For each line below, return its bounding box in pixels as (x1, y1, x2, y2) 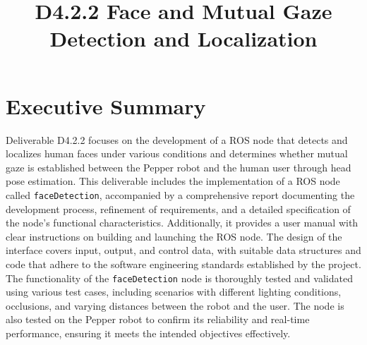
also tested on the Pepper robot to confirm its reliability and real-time (6, 312, 310, 327)
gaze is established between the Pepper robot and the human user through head (6, 159, 351, 174)
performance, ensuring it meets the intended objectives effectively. (6, 325, 291, 340)
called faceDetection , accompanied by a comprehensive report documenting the (6, 187, 355, 202)
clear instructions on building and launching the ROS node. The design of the (6, 229, 342, 243)
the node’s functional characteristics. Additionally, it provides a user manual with (6, 215, 359, 230)
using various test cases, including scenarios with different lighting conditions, (6, 284, 342, 299)
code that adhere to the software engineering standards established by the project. (6, 256, 361, 271)
